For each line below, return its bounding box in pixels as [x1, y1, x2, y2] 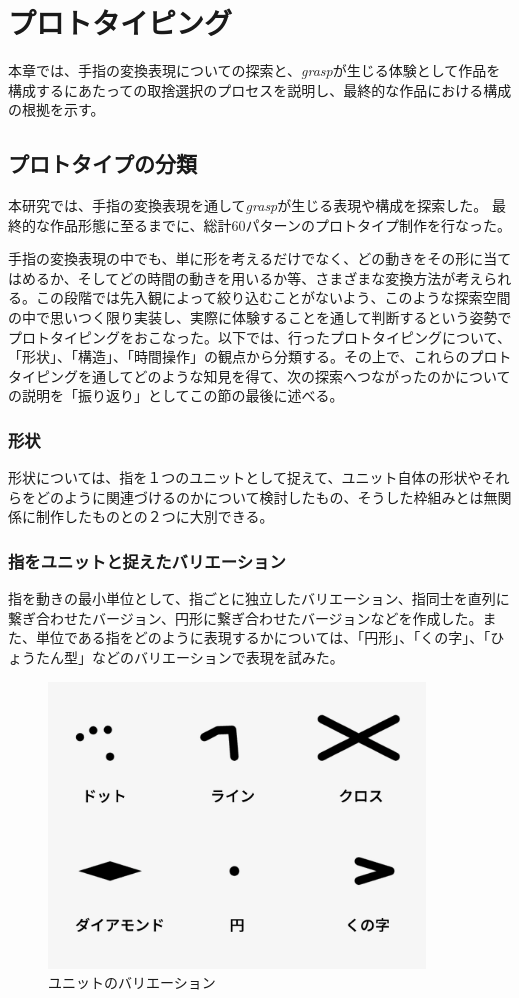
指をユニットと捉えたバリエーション [8, 548, 286, 573]
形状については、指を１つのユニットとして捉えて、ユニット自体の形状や [8, 467, 482, 488]
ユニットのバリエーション [48, 972, 216, 993]
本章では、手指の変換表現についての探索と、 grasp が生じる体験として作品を [8, 60, 501, 81]
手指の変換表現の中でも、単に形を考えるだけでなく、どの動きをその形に [8, 248, 484, 269]
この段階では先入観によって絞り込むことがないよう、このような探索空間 [35, 287, 511, 308]
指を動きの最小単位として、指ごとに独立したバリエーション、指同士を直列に [8, 588, 510, 609]
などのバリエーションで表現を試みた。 [91, 647, 344, 668]
